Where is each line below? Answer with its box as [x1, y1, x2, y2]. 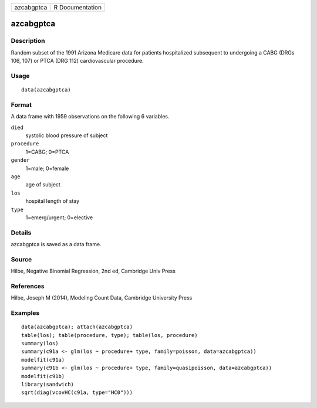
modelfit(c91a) [21, 356, 65, 363]
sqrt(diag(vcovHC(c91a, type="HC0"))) [21, 389, 133, 396]
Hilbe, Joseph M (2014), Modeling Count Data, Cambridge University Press [11, 294, 193, 301]
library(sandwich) [21, 381, 75, 388]
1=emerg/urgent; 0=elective [25, 214, 93, 221]
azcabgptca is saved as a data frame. [11, 241, 102, 248]
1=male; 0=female [25, 165, 69, 172]
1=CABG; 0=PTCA [25, 148, 69, 155]
